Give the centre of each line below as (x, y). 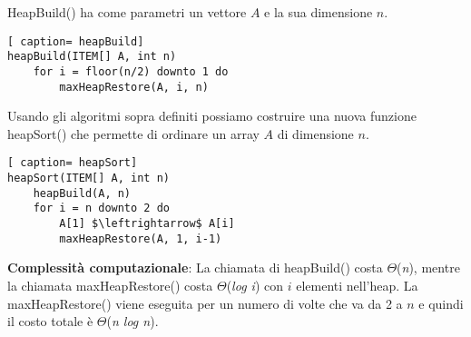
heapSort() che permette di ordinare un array (133, 133)
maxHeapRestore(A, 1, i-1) (141, 238)
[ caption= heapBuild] (76, 41)
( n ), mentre (428, 268)
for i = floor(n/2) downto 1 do (131, 71)
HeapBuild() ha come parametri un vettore (127, 12)
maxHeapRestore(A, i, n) (134, 87)
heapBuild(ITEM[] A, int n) (92, 57)
